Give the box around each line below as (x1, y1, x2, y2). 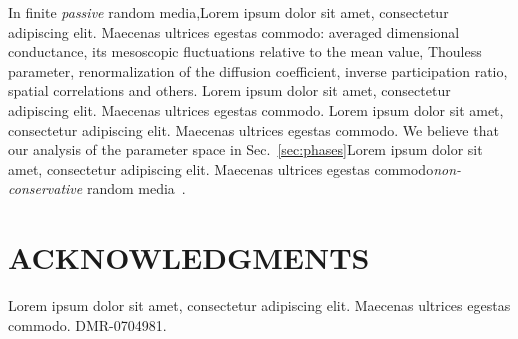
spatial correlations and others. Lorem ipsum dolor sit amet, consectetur (8, 80, 451, 101)
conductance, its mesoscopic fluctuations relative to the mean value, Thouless (8, 41, 482, 62)
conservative (8, 178, 83, 199)
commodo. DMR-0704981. (8, 314, 167, 335)
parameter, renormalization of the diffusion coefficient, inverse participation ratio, (8, 60, 508, 81)
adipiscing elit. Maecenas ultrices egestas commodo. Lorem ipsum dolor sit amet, (8, 99, 504, 120)
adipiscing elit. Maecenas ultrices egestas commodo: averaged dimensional (8, 21, 460, 42)
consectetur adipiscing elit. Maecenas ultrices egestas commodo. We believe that (8, 119, 499, 140)
